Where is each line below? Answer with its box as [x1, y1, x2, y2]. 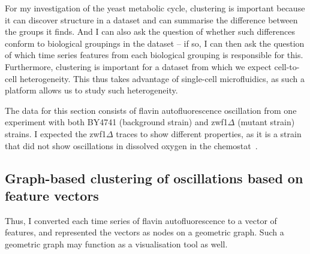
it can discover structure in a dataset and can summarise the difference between [5, 13, 298, 26]
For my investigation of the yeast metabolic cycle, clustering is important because [5, 2, 305, 14]
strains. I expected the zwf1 [5, 127, 106, 140]
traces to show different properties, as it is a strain [116, 127, 302, 140]
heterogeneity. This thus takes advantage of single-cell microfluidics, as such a [19, 72, 305, 84]
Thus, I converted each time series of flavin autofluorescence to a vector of [5, 214, 277, 226]
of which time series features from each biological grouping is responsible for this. [5, 49, 303, 61]
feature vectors [5, 186, 99, 204]
